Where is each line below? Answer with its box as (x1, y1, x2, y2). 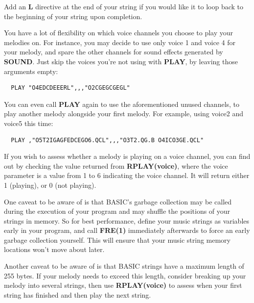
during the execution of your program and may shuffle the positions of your (4, 206, 231, 216)
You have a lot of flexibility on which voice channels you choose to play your (4, 27, 233, 38)
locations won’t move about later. (4, 244, 105, 254)
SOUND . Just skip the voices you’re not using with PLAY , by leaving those (4, 56, 238, 66)
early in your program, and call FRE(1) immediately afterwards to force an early (4, 225, 250, 235)
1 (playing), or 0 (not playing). (4, 179, 96, 190)
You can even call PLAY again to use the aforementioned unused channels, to (4, 99, 240, 109)
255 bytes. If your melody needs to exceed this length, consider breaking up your (4, 270, 246, 280)
